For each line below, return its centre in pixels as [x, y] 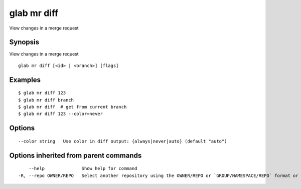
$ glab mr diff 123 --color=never [60, 114]
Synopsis [24, 42]
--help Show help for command [83, 168]
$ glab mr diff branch [46, 100]
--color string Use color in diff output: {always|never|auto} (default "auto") [123, 141]
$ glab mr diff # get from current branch [72, 107]
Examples [25, 80]
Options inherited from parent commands [76, 155]
